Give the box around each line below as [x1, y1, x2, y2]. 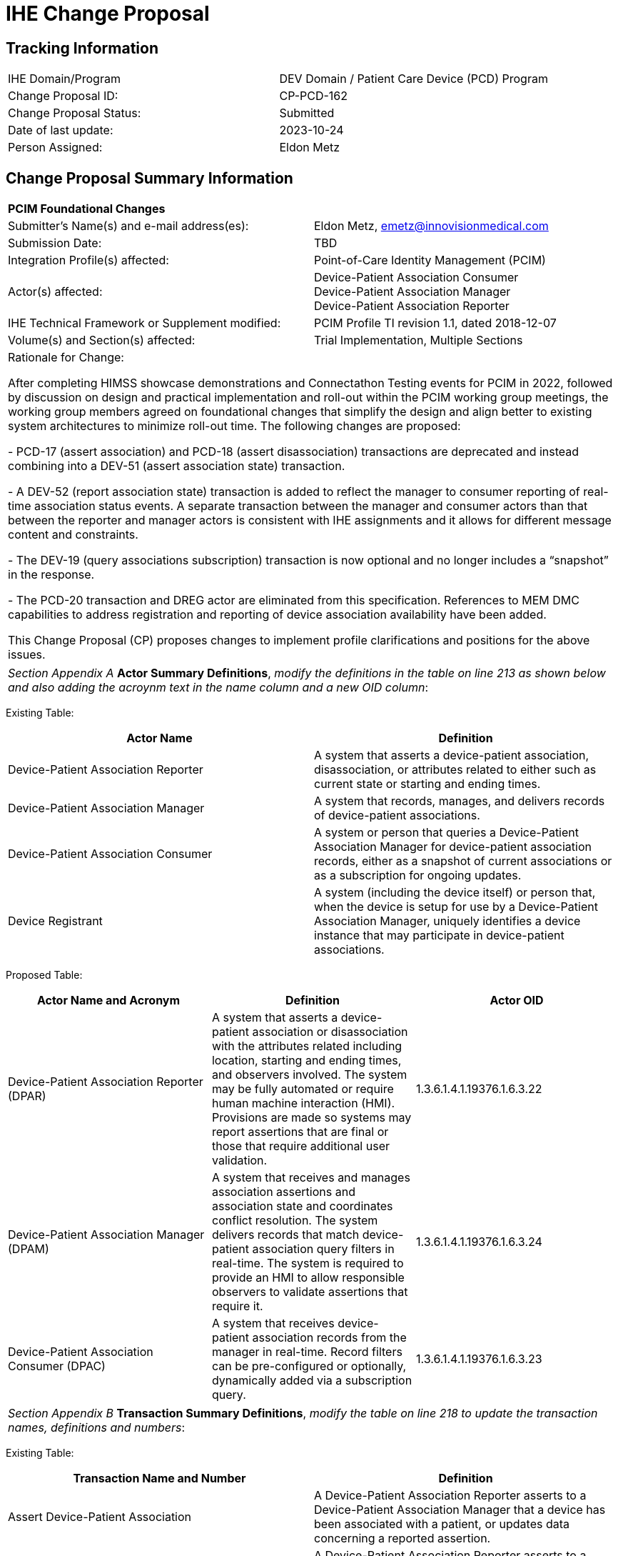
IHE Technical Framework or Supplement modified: [8, 316, 281, 331]
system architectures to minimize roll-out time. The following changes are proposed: [8, 419, 461, 434]
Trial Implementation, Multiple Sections [314, 333, 523, 348]
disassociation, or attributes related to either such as [314, 762, 597, 777]
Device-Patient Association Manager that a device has [314, 1502, 606, 1517]
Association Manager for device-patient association [314, 839, 592, 854]
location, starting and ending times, [211, 1053, 402, 1068]
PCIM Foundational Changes [8, 201, 166, 216]
